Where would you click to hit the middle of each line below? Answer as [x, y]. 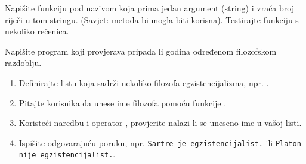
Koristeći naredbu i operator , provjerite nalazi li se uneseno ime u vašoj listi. [160, 123]
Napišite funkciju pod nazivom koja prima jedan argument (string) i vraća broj [149, 8]
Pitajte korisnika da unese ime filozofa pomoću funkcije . [123, 102]
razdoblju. [23, 63]
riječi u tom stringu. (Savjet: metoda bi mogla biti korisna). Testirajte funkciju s [152, 19]
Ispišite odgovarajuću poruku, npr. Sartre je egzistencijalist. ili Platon [160, 142]
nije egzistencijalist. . [67, 154]
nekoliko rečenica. [37, 31]
